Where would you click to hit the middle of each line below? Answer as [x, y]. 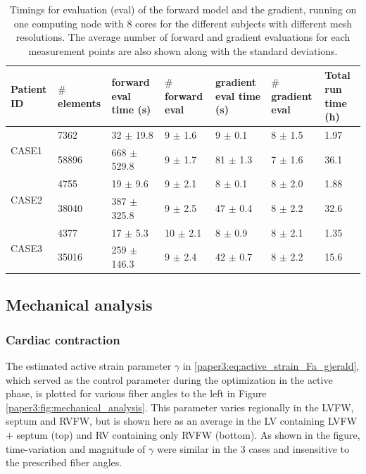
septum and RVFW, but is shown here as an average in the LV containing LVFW [182, 421]
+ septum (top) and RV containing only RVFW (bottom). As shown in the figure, [183, 435]
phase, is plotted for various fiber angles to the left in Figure [136, 393]
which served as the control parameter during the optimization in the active [169, 379]
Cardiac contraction [63, 339]
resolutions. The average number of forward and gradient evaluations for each [183, 37]
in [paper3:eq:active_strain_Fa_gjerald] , [271, 366]
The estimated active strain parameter [89, 366]
